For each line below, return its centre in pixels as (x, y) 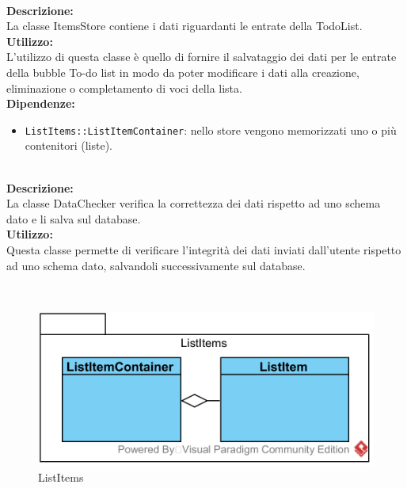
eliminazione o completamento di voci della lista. (124, 88)
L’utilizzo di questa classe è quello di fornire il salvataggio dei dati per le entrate (202, 57)
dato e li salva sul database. (74, 218)
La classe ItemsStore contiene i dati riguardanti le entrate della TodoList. (184, 26)
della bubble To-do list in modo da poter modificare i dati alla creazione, (183, 72)
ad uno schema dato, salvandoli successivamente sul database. (156, 265)
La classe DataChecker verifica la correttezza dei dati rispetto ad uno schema (194, 203)
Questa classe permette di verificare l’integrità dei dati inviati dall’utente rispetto (204, 249)
